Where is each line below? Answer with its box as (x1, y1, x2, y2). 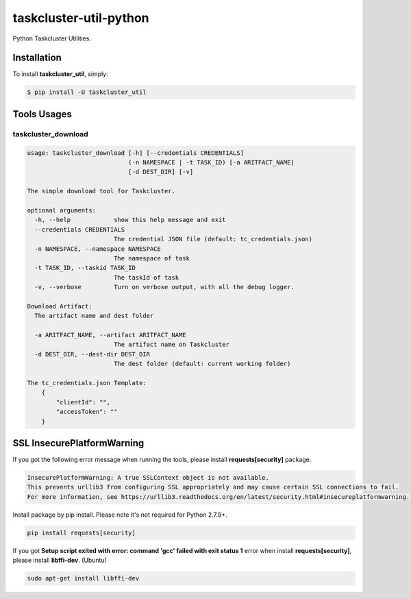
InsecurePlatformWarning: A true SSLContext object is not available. (27, 474, 270, 482)
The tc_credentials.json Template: (27, 379, 147, 387)
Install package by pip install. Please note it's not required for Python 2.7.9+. (12, 511, 227, 519)
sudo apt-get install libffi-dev (27, 574, 140, 583)
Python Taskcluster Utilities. (12, 34, 92, 42)
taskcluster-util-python (12, 10, 150, 25)
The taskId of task (113, 273, 179, 281)
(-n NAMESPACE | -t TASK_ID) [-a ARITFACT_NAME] (127, 158, 295, 166)
